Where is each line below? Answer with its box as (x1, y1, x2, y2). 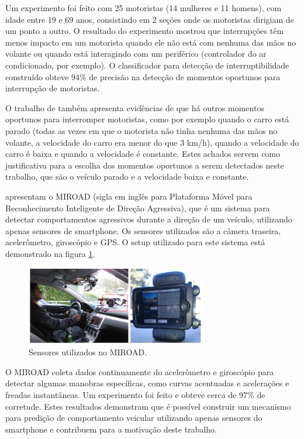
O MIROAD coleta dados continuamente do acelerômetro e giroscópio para (5, 365, 274, 378)
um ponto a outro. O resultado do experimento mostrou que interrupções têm (5, 25, 284, 37)
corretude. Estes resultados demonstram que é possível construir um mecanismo (5, 400, 291, 412)
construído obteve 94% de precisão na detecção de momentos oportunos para (5, 70, 281, 83)
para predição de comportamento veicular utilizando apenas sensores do (5, 411, 262, 424)
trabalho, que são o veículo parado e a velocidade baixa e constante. (5, 170, 249, 183)
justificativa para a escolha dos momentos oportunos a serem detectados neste (5, 159, 284, 171)
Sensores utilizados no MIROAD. (29, 346, 147, 358)
